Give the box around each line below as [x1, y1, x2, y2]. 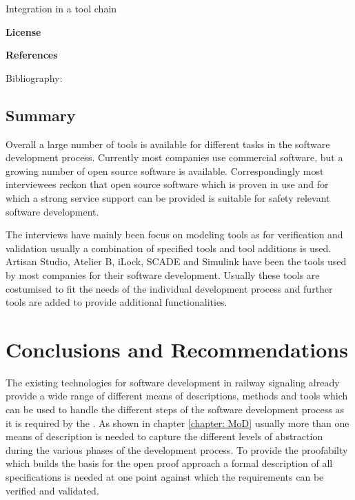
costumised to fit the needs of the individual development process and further [6, 281, 333, 295]
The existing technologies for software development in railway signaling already [6, 375, 340, 389]
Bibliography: [6, 70, 63, 85]
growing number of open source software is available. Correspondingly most [6, 163, 324, 178]
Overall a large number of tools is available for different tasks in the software [6, 136, 330, 151]
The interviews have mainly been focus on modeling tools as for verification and [6, 227, 343, 242]
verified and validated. [6, 483, 99, 497]
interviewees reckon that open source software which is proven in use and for [6, 177, 329, 191]
